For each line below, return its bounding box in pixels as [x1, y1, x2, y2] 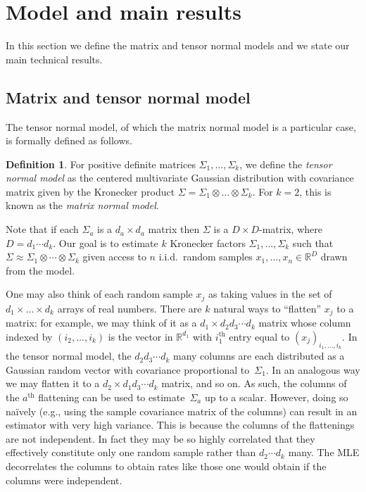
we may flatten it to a [6, 376, 100, 391]
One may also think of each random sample [6, 286, 193, 301]
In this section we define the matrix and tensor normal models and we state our [6, 38, 350, 53]
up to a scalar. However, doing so [204, 389, 348, 404]
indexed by [6, 329, 53, 343]
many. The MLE [288, 445, 360, 460]
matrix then [148, 222, 200, 236]
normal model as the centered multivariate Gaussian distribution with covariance [6, 170, 354, 185]
